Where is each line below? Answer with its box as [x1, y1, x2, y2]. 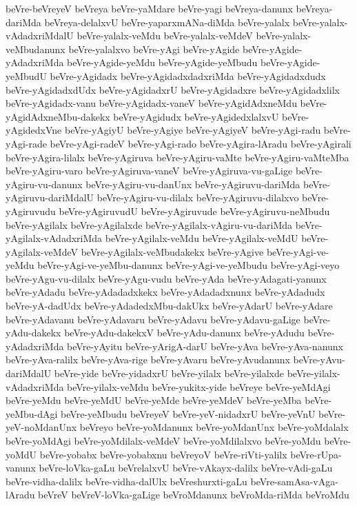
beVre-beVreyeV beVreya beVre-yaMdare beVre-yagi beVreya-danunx [6, 1, 293, 15]
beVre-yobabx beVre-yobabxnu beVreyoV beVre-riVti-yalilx [39, 447, 287, 461]
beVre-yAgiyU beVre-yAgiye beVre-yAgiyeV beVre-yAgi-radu [64, 123, 321, 137]
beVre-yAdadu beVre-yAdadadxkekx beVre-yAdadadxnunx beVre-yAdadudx [6, 285, 325, 299]
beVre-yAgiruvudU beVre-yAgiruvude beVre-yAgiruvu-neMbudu [59, 203, 330, 218]
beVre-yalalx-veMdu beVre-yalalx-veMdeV [76, 28, 253, 43]
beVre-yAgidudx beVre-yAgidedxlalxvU [113, 109, 279, 123]
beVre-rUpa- [290, 447, 342, 461]
